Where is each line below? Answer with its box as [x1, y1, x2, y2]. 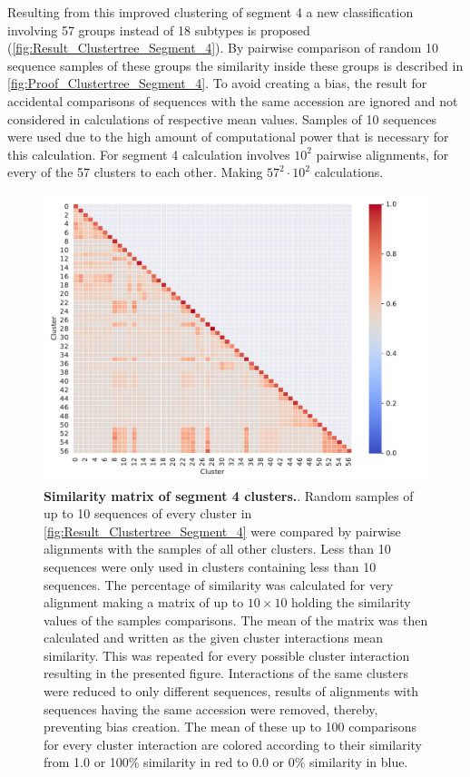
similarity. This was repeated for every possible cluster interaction [44, 645, 410, 664]
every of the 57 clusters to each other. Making [7, 162, 263, 182]
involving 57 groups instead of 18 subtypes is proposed [7, 20, 310, 39]
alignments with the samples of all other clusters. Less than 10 [44, 539, 391, 558]
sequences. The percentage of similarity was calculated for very [44, 575, 394, 594]
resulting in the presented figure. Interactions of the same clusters [44, 664, 408, 683]
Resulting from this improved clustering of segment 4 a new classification [7, 3, 414, 21]
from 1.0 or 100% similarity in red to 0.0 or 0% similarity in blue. [44, 752, 408, 772]
